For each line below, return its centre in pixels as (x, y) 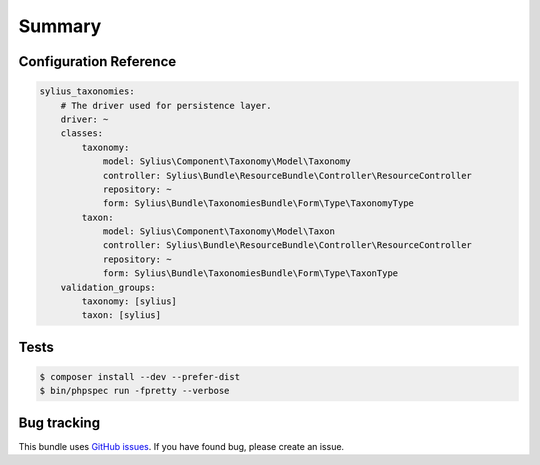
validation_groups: (108, 287)
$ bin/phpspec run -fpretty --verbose (134, 391)
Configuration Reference (97, 61)
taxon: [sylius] (121, 315)
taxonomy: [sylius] (129, 301)
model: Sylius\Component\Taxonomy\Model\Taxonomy (226, 161)
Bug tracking (59, 422)
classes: (82, 133)
